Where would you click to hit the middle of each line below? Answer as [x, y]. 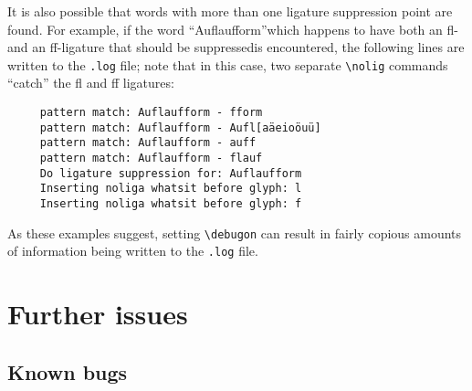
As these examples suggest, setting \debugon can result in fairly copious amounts [235, 232]
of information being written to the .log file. [133, 251]
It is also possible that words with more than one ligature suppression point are [230, 11]
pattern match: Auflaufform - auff [148, 143]
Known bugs [68, 371]
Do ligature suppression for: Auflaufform [171, 173]
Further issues [98, 314]
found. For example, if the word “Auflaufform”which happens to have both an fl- [233, 29]
